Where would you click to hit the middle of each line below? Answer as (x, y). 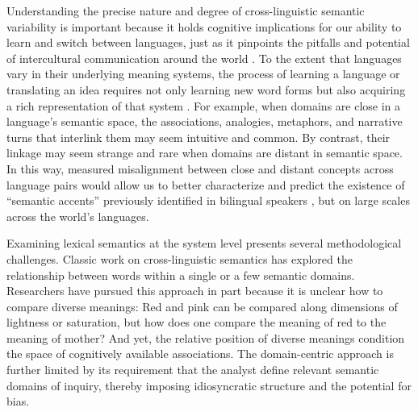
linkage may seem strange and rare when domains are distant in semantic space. (205, 153)
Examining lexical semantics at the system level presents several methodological (204, 243)
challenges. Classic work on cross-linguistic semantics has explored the (180, 258)
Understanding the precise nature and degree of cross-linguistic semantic (186, 10)
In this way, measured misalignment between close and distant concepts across (200, 168)
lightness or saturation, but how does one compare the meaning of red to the (196, 322)
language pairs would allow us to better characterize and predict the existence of (206, 184)
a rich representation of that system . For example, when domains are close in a (204, 105)
